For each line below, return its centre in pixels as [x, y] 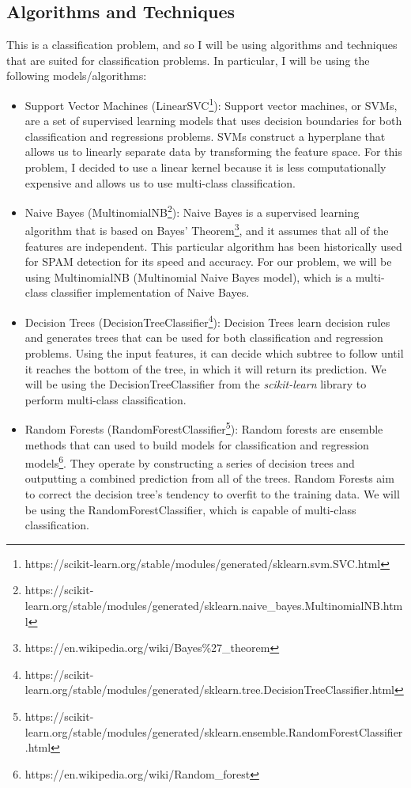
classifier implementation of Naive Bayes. [150, 292]
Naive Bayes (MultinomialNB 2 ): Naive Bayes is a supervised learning [192, 211]
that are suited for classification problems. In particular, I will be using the [188, 60]
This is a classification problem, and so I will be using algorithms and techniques [202, 45]
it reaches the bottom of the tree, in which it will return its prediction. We [205, 368]
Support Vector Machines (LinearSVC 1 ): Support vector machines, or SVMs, [211, 104]
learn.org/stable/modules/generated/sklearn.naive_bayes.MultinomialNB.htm [214, 605]
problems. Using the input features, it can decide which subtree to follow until [214, 352]
